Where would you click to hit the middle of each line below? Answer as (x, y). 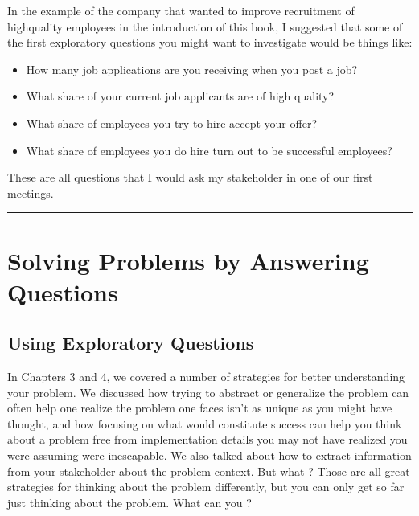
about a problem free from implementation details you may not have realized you (207, 439)
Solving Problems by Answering (188, 260)
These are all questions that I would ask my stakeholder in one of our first (190, 177)
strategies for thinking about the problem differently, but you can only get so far (206, 487)
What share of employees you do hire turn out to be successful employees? (209, 150)
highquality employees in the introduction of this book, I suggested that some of (205, 26)
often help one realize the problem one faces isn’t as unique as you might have (200, 408)
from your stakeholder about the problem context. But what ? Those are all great (209, 471)
